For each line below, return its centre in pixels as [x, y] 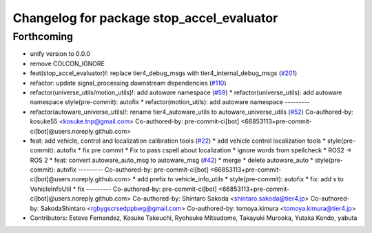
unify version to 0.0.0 [60, 54]
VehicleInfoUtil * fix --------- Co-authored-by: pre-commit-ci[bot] [123, 189]
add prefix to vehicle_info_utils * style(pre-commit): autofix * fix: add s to [240, 179]
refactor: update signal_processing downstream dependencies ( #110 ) [128, 83]
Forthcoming [43, 37]
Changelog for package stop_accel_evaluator [145, 18]
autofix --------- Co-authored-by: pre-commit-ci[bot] [133, 170]
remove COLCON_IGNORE [67, 63]
